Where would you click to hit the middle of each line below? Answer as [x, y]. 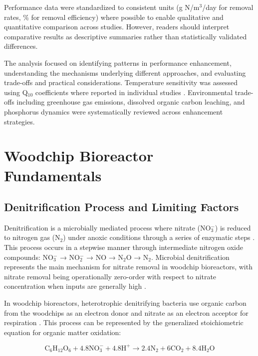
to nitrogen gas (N [32, 237]
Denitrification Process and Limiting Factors [122, 207]
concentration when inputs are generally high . [75, 286]
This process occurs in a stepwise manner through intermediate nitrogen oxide [124, 247]
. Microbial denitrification [190, 257]
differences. [21, 46]
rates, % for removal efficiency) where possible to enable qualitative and [114, 17]
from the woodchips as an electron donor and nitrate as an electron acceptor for [126, 312]
